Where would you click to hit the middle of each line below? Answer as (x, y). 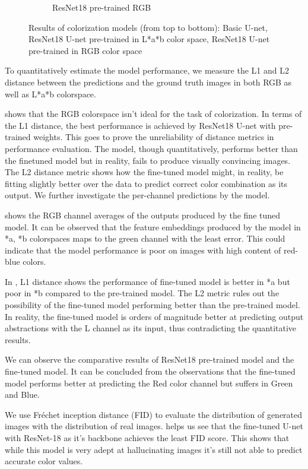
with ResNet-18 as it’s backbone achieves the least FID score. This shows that (147, 438)
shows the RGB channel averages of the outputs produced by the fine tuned (143, 215)
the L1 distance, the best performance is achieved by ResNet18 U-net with (140, 125)
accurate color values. (44, 461)
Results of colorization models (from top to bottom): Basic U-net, (148, 27)
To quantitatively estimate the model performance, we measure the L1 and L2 (147, 70)
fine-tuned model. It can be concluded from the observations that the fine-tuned (150, 371)
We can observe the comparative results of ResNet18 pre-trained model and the (150, 359)
